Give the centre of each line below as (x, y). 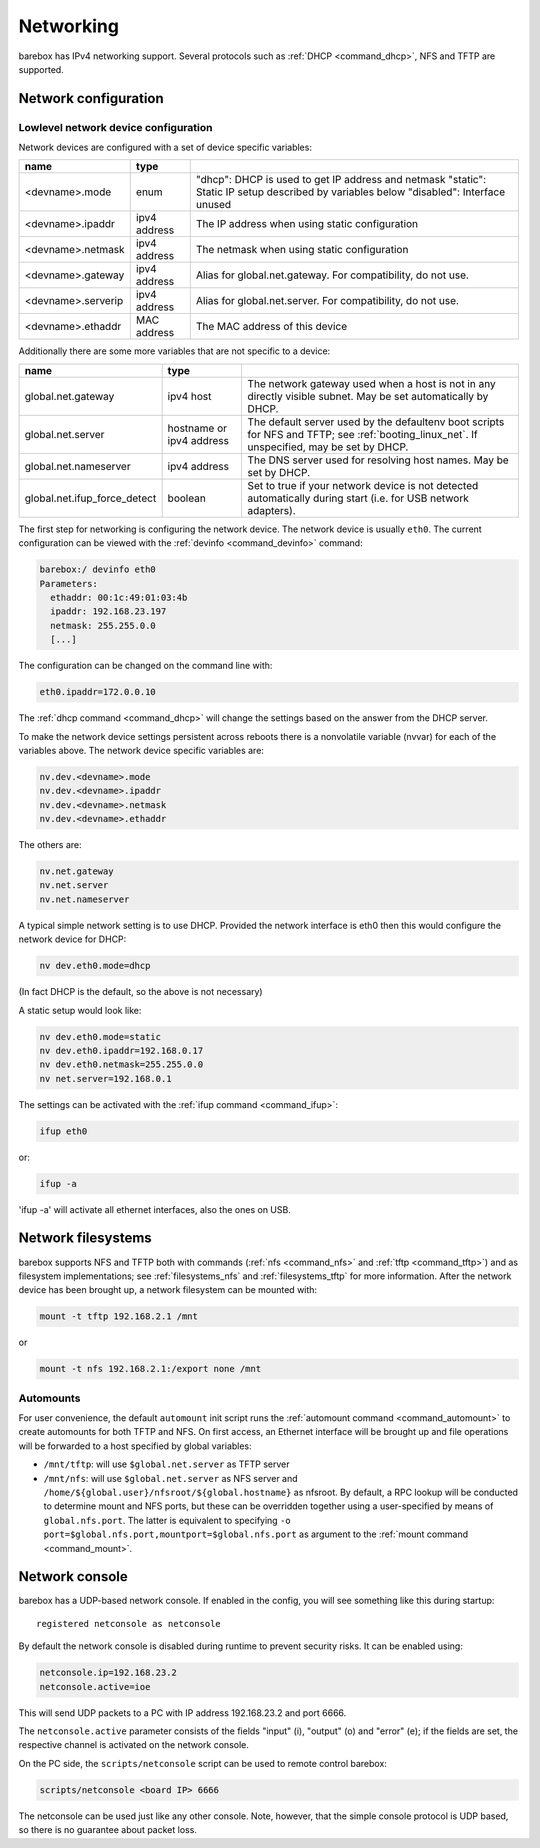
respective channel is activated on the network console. (134, 1745)
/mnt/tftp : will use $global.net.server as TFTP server (166, 1464)
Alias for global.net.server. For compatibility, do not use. (327, 301)
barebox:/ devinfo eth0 (98, 569)
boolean (187, 498)
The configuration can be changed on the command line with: (145, 666)
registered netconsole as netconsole (129, 1623)
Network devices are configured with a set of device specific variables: (165, 147)
